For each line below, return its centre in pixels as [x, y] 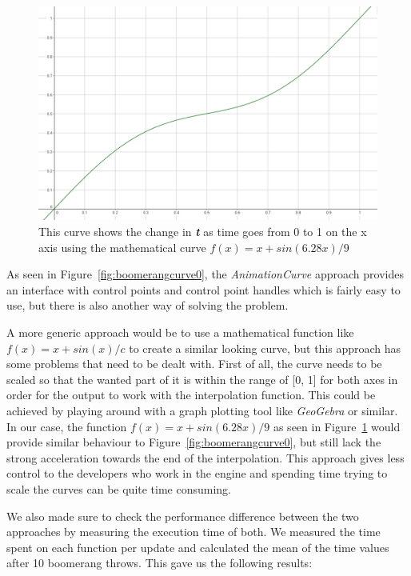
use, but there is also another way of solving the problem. [148, 305]
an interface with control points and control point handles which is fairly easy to [204, 289]
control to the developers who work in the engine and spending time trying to [197, 473]
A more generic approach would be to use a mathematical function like [180, 332]
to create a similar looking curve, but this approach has [265, 348]
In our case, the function [67, 426]
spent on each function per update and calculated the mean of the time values [198, 547]
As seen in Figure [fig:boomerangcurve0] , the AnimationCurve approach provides [205, 274]
